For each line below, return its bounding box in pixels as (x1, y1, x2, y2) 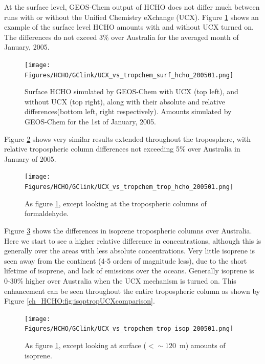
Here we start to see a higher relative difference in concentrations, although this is (4, 235, 261, 246)
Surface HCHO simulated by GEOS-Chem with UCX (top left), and (25, 86, 238, 97)
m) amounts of (180, 340, 226, 350)
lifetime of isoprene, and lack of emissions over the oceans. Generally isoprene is (4, 265, 254, 276)
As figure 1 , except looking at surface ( (25, 340, 146, 350)
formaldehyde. (25, 208, 69, 219)
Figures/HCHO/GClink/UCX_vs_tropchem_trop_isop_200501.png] (25, 325, 234, 333)
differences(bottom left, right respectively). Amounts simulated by (25, 106, 232, 117)
